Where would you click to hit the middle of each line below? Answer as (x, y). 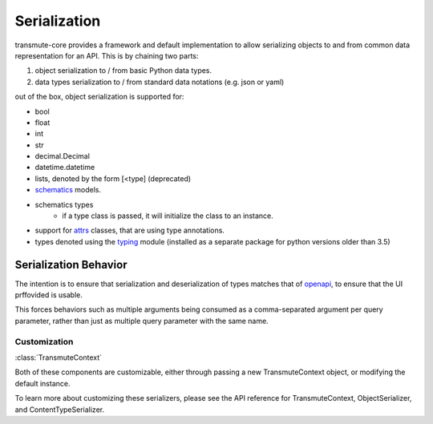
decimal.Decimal (62, 156)
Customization (44, 341)
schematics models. (68, 190)
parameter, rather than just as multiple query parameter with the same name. (142, 321)
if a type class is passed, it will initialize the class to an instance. (168, 216)
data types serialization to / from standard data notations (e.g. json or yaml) (160, 82)
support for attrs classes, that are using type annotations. (129, 230)
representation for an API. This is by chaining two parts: (107, 55)
